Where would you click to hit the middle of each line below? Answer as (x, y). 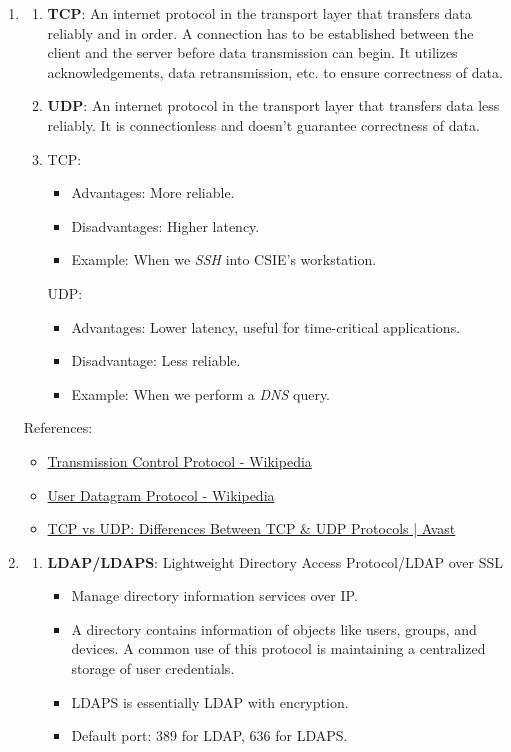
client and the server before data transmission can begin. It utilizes (252, 52)
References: (58, 427)
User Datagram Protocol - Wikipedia (161, 494)
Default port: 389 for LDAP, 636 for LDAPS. (209, 735)
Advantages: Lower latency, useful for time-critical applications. (266, 326)
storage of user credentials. (153, 668)
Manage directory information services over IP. (214, 595)
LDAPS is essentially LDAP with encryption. (210, 701)
